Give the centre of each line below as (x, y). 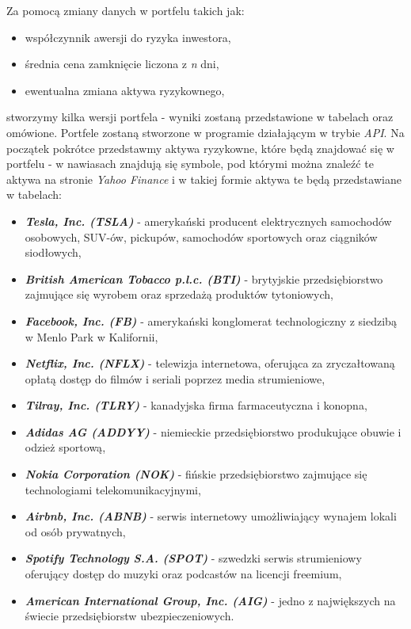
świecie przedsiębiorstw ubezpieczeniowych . (129, 616)
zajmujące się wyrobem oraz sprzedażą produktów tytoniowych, (179, 294)
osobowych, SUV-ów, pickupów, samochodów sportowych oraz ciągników (201, 236)
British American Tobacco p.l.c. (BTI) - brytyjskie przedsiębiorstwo (204, 278)
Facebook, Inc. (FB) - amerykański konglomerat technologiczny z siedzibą (211, 320)
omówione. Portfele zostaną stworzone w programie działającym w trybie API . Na (205, 132)
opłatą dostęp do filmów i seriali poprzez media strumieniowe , (175, 378)
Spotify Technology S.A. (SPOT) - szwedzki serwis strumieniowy (193, 558)
